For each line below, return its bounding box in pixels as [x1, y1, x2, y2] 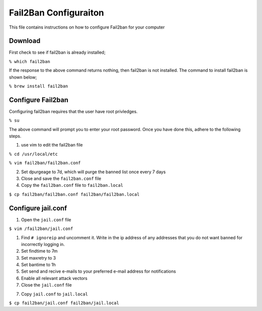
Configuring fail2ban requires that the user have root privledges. [9, 108, 138, 114]
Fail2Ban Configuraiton [9, 7, 104, 18]
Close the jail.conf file [21, 282, 72, 288]
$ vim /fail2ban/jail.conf [9, 226, 73, 231]
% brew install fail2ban [9, 83, 68, 89]
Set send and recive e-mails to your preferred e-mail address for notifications [21, 268, 176, 274]
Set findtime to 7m [21, 248, 58, 254]
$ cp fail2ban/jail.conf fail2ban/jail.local [9, 300, 119, 306]
